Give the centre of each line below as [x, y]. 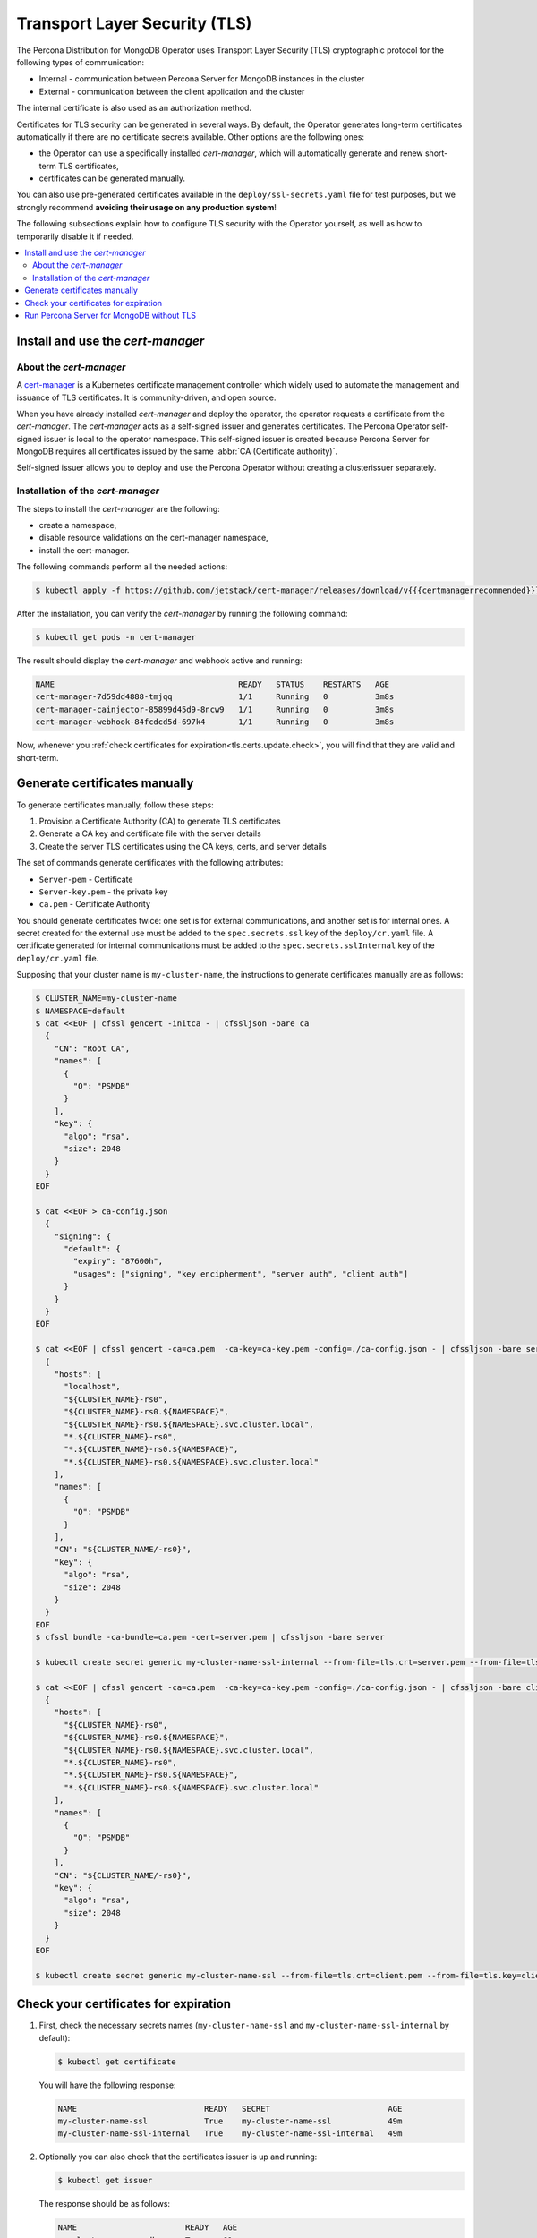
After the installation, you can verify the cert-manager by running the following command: [182, 614]
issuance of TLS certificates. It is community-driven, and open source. [146, 397]
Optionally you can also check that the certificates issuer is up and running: [178, 2157]
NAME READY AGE [147, 2228]
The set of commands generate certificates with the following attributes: [150, 863]
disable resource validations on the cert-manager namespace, [153, 538]
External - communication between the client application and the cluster [172, 91]
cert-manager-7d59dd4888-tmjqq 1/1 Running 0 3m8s [215, 697]
